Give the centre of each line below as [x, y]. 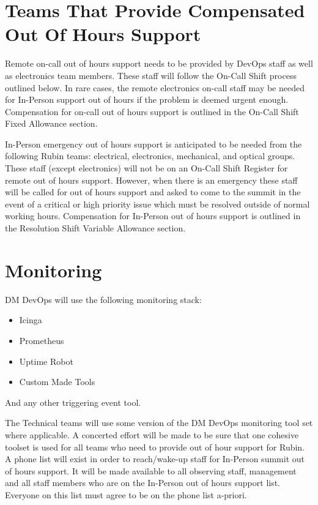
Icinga [31, 320]
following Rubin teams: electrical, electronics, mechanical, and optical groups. [150, 156]
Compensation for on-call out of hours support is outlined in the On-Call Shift [152, 111]
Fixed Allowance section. [51, 123]
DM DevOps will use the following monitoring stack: [103, 299]
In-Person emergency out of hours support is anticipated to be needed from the [153, 144]
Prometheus [42, 340]
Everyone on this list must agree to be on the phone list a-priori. [126, 494]
